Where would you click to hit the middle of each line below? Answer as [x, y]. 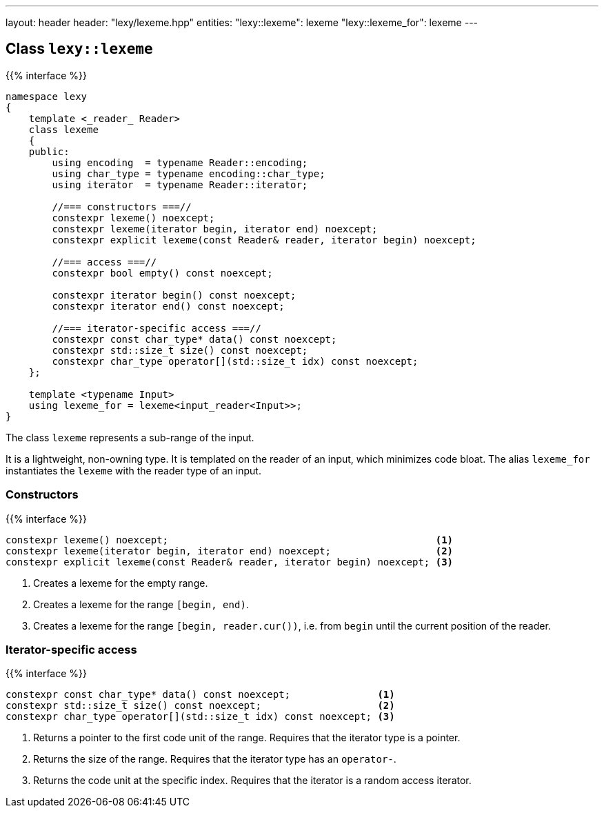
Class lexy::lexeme [79, 49]
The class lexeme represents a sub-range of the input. [130, 437]
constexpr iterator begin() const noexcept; [174, 295]
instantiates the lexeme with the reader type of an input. [133, 470]
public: [49, 151]
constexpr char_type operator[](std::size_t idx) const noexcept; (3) [200, 717]
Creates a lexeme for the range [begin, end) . [141, 604]
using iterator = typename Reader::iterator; [180, 184]
